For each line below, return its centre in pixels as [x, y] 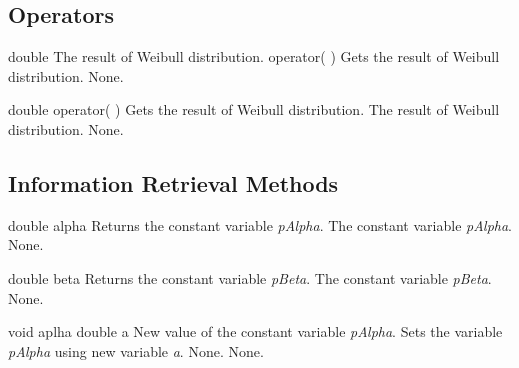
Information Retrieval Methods [173, 182]
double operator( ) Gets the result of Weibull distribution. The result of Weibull [254, 109]
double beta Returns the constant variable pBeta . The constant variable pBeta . [250, 277]
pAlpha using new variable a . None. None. [136, 350]
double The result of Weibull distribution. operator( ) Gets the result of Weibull [254, 56]
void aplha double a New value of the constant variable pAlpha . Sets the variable [255, 331]
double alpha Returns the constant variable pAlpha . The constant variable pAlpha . [260, 224]
